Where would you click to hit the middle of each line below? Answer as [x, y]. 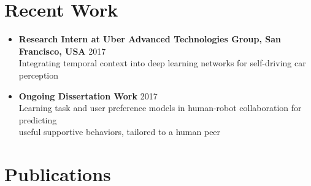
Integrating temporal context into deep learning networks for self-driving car [162, 63]
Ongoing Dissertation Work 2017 [88, 95]
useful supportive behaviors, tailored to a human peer [120, 132]
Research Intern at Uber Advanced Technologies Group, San [150, 39]
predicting [38, 119]
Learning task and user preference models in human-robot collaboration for [160, 108]
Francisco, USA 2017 [62, 51]
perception [39, 75]
